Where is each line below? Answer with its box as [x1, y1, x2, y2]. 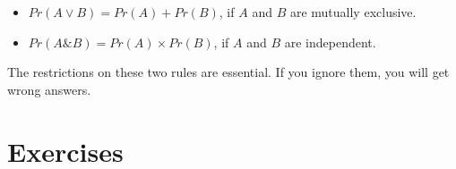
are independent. [284, 32, 376, 51]
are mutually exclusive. [289, 3, 417, 21]
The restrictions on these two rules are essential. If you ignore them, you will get [7, 63, 450, 81]
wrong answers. [7, 80, 91, 98]
